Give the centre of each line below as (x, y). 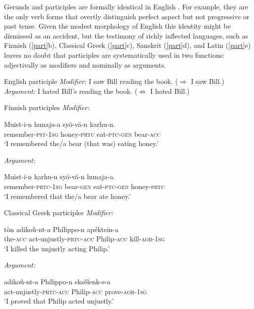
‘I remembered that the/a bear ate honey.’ (68, 196)
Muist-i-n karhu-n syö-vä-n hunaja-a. (60, 176)
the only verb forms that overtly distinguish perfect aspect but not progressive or (127, 16)
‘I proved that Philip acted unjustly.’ (59, 301)
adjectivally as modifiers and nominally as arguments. (85, 64)
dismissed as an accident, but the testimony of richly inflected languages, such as (126, 35)
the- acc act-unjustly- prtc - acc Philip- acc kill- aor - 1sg (85, 239)
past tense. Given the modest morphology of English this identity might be (117, 26)
